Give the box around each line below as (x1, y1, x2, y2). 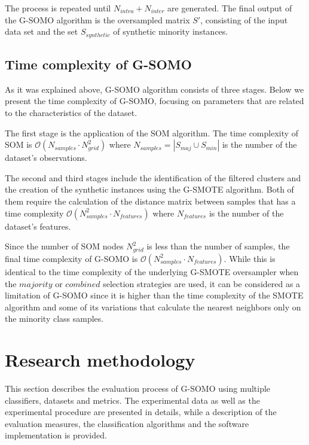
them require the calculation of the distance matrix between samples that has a (5, 195, 296, 207)
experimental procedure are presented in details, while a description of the (5, 406, 277, 418)
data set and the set (5, 25, 78, 38)
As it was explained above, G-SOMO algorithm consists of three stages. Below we (5, 83, 304, 95)
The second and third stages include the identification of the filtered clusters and (5, 171, 301, 184)
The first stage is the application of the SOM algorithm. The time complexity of (5, 126, 299, 139)
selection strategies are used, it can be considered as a (103, 277, 301, 289)
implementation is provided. (5, 429, 107, 441)
